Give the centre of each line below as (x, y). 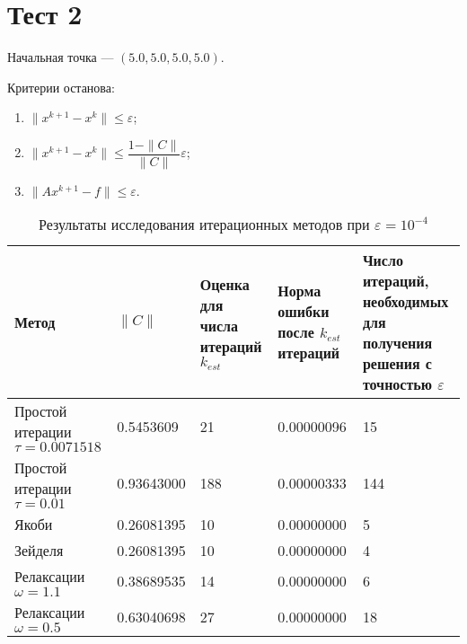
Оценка (225, 284)
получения (397, 342)
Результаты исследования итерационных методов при (204, 224)
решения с (397, 363)
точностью (397, 384)
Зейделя (39, 550)
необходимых (405, 301)
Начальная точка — (61, 57)
